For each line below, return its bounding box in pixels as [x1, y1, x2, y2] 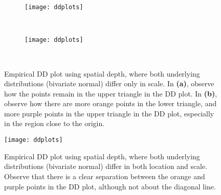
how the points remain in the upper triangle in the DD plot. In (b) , [4, 88, 217, 99]
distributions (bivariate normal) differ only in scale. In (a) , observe [4, 78, 214, 89]
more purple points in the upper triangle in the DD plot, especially [4, 108, 214, 118]
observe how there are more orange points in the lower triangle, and [4, 98, 217, 109]
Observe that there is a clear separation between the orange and [4, 170, 205, 181]
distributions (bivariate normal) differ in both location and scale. [4, 161, 208, 172]
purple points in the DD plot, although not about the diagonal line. [4, 181, 216, 191]
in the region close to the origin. [4, 118, 105, 129]
